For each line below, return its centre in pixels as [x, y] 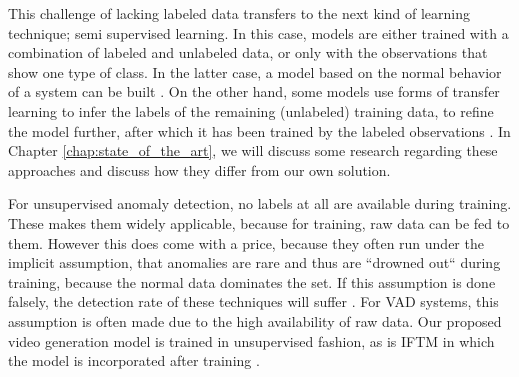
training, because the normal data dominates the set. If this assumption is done [252, 281]
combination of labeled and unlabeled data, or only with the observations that [248, 52]
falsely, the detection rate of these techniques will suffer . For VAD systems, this [253, 301]
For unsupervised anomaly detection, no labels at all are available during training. [260, 203]
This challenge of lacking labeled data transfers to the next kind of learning [239, 13]
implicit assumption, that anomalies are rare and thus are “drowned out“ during [254, 262]
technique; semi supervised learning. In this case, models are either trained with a [258, 32]
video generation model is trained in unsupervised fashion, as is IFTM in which [251, 340]
